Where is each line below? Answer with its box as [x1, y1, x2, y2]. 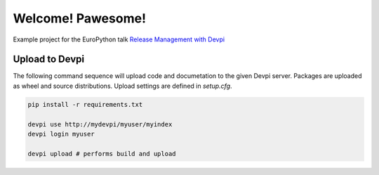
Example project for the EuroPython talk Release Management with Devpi [13, 35, 225, 44]
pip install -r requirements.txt [27, 101, 143, 108]
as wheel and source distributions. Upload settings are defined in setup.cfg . [13, 82, 232, 90]
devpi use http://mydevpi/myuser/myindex [27, 120, 173, 128]
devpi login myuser [27, 130, 95, 138]
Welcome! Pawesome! [13, 11, 147, 26]
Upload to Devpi [13, 53, 84, 65]
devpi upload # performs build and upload [27, 150, 176, 157]
